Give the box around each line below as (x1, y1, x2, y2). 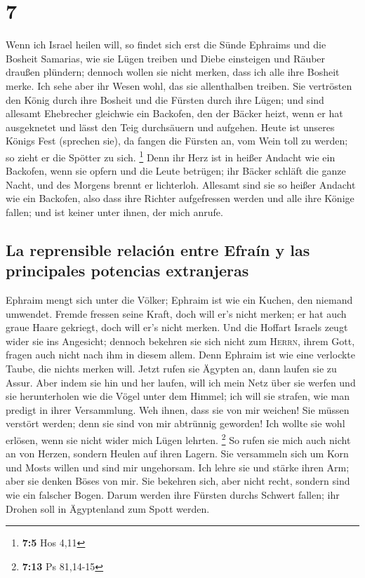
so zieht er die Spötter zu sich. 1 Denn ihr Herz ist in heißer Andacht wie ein (6, 147, 336, 164)
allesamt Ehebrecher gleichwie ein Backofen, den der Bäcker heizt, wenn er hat (6, 106, 343, 121)
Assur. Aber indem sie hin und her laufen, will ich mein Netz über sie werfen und (6, 375, 356, 389)
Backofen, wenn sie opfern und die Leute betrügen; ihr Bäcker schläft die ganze (6, 163, 346, 178)
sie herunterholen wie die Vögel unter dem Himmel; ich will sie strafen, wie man (6, 389, 350, 403)
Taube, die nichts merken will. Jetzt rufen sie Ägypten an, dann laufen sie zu (6, 361, 337, 376)
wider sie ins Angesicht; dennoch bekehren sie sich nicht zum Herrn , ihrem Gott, (6, 333, 355, 348)
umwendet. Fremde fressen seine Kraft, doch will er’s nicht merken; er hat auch (6, 306, 347, 321)
